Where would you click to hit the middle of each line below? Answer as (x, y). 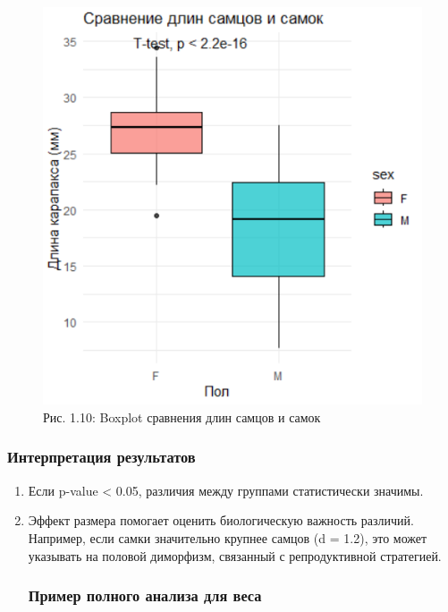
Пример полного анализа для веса (145, 595)
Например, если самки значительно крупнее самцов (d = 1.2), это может (228, 537)
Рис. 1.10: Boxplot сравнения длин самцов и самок (182, 416)
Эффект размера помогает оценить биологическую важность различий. (221, 520)
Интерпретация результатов (101, 457)
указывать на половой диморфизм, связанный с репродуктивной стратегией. (235, 555)
